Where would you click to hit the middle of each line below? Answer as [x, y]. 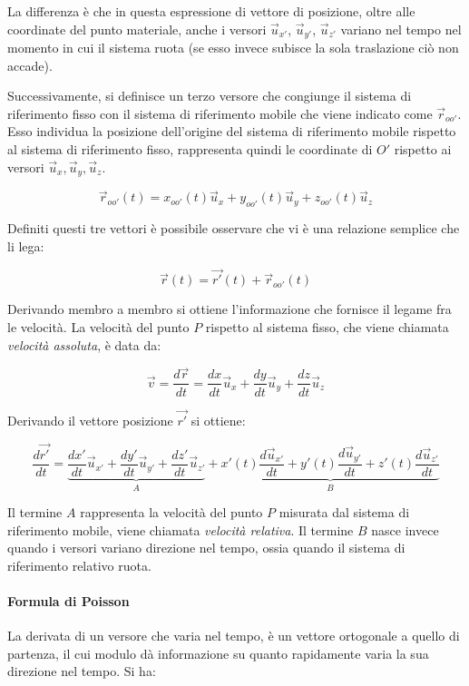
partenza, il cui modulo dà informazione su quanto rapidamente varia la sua [218, 653]
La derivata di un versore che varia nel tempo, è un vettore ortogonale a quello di [234, 636]
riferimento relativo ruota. [79, 565]
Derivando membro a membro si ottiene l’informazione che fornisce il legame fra [230, 309]
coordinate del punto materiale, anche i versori [137, 29]
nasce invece [405, 529]
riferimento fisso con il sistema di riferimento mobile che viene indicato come [220, 113]
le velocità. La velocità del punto [98, 327]
